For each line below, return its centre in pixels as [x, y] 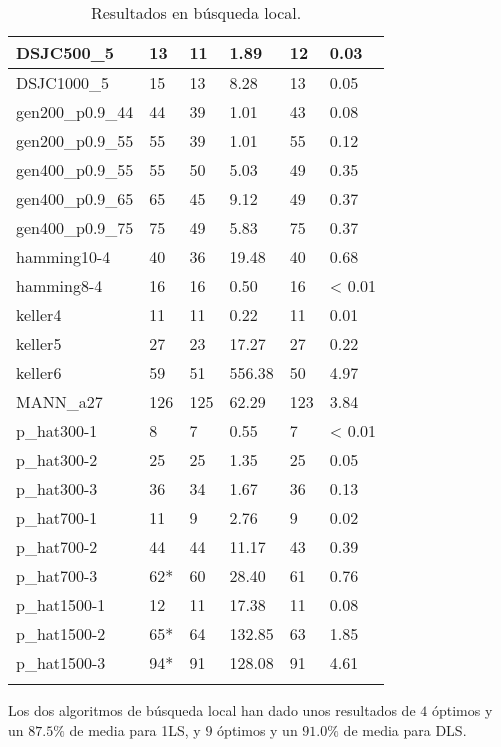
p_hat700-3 [57, 575]
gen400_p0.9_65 [75, 198]
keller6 [39, 372]
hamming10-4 [63, 256]
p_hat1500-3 [61, 662]
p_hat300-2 [57, 459]
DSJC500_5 [65, 52]
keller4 [39, 314]
